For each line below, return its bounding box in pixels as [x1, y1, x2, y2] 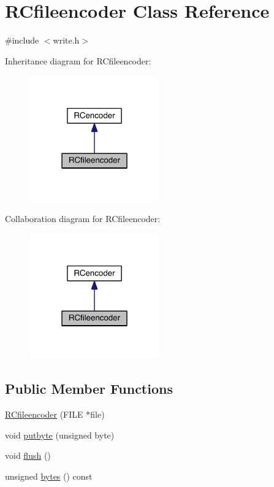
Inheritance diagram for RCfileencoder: [5, 54, 151, 67]
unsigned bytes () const [5, 469, 93, 482]
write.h [53, 34, 80, 47]
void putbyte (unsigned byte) [5, 428, 115, 441]
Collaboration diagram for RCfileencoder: [5, 212, 161, 224]
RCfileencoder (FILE [5, 408, 83, 421]
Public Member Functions [5, 379, 173, 398]
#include [5, 34, 39, 47]
